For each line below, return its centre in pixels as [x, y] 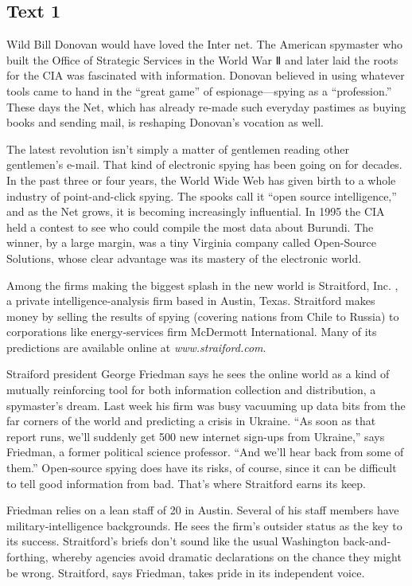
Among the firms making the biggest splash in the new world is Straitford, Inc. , [202, 285]
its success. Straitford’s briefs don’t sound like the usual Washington [173, 541]
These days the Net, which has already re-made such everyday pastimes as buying [206, 106]
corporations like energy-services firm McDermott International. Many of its [192, 332]
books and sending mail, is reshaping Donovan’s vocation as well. [165, 122]
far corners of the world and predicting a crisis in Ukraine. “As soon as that [191, 421]
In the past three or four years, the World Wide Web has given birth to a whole [201, 180]
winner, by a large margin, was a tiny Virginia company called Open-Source [192, 242]
